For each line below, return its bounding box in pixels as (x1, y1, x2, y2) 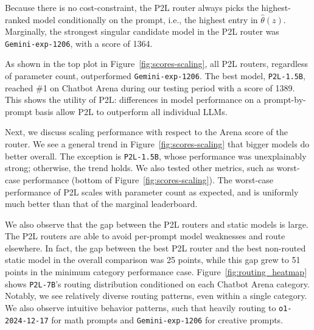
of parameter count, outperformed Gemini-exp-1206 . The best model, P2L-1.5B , (5, 69, 305, 82)
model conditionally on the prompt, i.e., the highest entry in (32, 13, 258, 26)
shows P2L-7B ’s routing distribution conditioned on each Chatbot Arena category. (5, 277, 310, 290)
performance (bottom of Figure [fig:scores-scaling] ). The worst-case (23, 173, 274, 186)
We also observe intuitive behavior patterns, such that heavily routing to (5, 301, 276, 314)
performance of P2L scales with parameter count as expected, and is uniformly (5, 185, 299, 198)
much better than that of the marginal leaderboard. (5, 197, 198, 210)
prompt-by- (263, 93, 306, 106)
